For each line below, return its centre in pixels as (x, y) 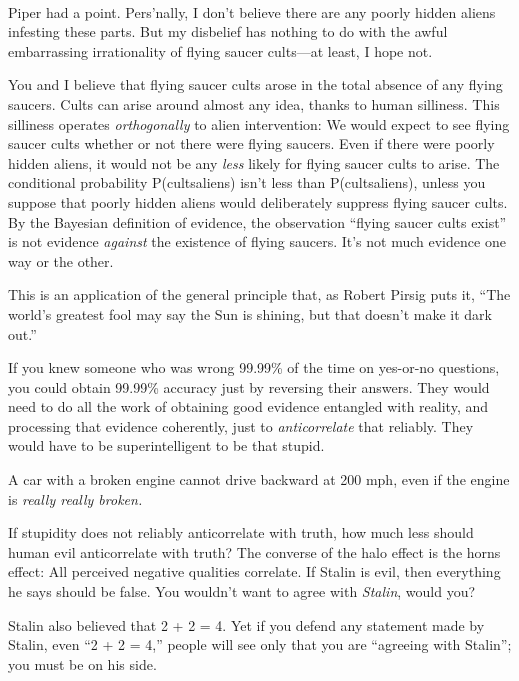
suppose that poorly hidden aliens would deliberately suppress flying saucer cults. (258, 201)
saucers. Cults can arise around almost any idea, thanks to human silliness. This (254, 103)
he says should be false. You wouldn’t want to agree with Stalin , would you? (242, 591)
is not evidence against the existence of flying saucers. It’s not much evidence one (257, 241)
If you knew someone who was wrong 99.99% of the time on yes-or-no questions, (254, 367)
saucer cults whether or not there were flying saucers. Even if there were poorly (251, 143)
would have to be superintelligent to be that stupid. (166, 445)
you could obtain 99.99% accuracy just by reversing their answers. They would (249, 386)
